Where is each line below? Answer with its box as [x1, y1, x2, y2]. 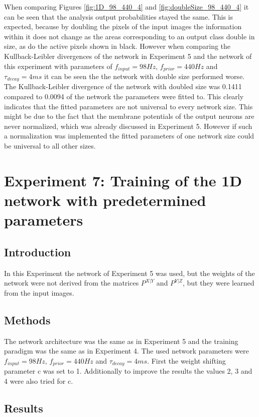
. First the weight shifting [147, 355, 226, 366]
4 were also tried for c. [4, 375, 73, 386]
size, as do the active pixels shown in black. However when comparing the [4, 41, 231, 51]
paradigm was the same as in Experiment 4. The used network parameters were [4, 345, 249, 356]
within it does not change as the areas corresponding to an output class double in [4, 31, 255, 41]
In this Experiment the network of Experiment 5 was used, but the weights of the [4, 267, 255, 278]
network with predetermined [4, 190, 206, 210]
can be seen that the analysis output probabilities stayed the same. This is [4, 11, 233, 22]
